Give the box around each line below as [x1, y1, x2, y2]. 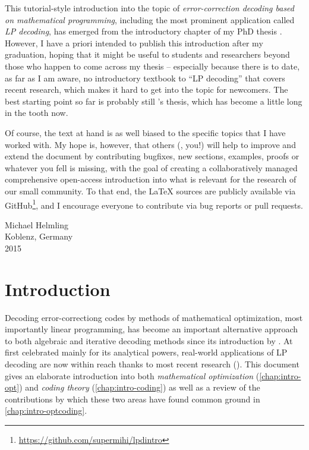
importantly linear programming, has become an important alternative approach [5, 323, 298, 335]
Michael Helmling [5, 218, 68, 231]
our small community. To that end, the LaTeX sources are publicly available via [5, 184, 296, 197]
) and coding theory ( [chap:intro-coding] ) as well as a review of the [19, 381, 260, 394]
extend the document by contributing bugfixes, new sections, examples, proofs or [5, 150, 299, 162]
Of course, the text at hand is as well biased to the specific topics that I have [5, 126, 286, 139]
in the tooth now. [5, 106, 68, 119]
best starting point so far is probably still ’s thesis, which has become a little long [5, 95, 302, 107]
